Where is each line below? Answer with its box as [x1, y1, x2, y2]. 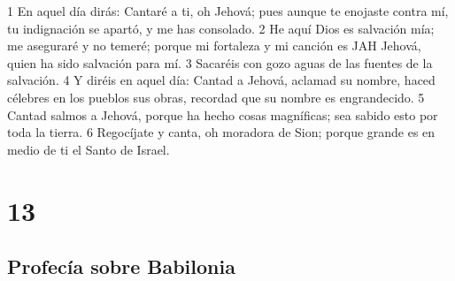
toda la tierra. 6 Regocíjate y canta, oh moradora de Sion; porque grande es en [7, 123, 436, 141]
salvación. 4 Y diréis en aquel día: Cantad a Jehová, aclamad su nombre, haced [7, 71, 436, 89]
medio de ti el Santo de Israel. [7, 140, 170, 158]
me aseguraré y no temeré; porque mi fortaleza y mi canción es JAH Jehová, [7, 36, 421, 55]
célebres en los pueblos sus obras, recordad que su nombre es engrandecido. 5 [7, 87, 425, 106]
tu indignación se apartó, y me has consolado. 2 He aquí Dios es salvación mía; [7, 19, 435, 37]
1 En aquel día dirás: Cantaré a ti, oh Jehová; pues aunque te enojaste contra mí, [7, 2, 449, 19]
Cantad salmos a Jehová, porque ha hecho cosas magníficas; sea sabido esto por [7, 105, 438, 124]
